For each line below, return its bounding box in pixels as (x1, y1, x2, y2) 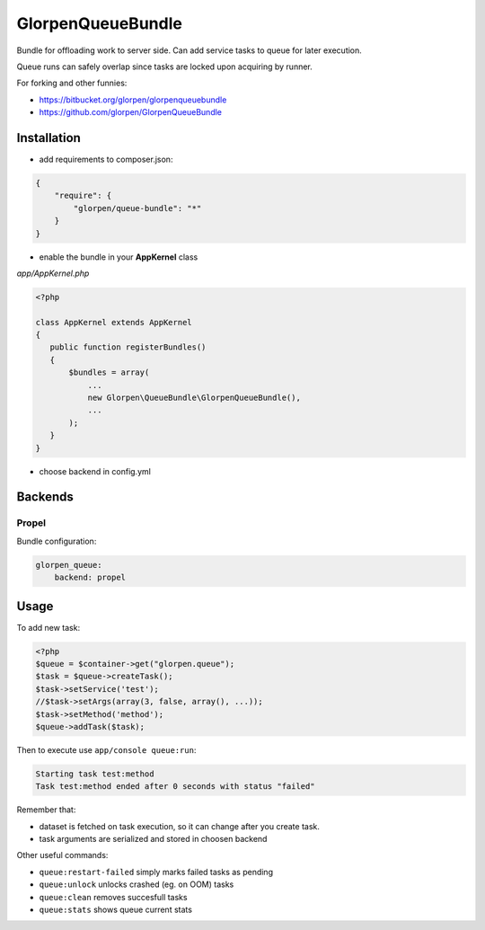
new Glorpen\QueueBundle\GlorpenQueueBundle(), (87, 393, 301, 403)
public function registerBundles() (49, 342, 207, 352)
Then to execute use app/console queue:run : (16, 744, 197, 755)
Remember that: (16, 804, 76, 815)
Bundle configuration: (16, 536, 97, 546)
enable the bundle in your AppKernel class (39, 252, 198, 262)
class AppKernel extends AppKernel (35, 317, 192, 327)
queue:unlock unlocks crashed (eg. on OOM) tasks (39, 879, 234, 890)
